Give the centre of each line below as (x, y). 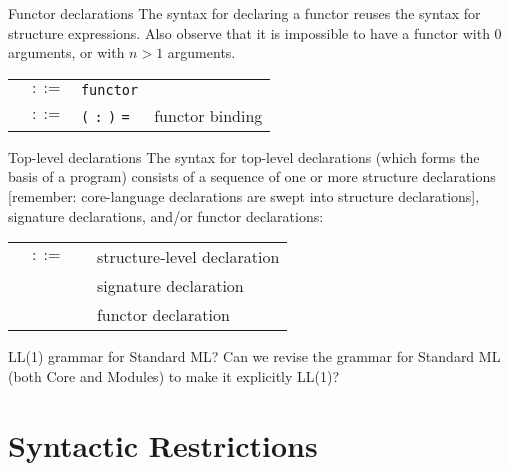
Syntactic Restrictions (163, 444)
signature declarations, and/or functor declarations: (166, 215)
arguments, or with (66, 52)
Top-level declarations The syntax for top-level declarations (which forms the (244, 156)
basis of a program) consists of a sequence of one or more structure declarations (252, 176)
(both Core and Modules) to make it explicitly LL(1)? (174, 375)
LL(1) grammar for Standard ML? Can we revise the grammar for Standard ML (254, 356)
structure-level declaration (188, 257)
